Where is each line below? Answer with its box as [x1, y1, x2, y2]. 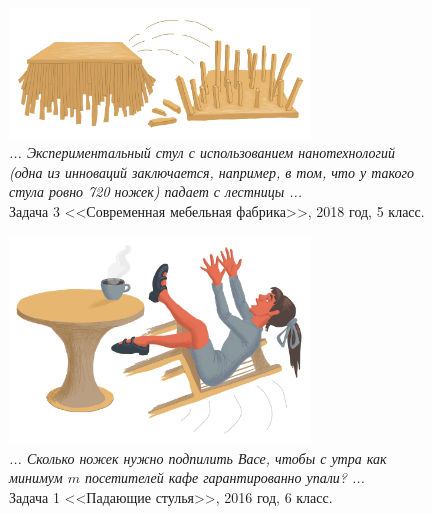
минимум [9, 467, 63, 488]
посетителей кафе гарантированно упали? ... [84, 467, 365, 488]
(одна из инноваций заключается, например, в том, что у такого [9, 161, 414, 182]
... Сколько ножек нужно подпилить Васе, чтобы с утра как [9, 447, 387, 468]
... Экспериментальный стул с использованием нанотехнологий [9, 142, 395, 163]
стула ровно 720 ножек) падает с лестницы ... [9, 181, 303, 202]
